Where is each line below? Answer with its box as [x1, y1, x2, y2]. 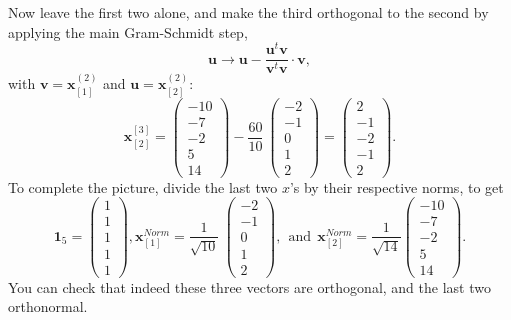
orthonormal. [8, 296, 88, 317]
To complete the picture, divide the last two [8, 176, 278, 197]
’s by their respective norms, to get [289, 176, 504, 197]
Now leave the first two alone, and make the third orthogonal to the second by [8, 2, 489, 22]
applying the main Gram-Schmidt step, [8, 21, 248, 42]
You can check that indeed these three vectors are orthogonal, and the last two [8, 276, 491, 297]
